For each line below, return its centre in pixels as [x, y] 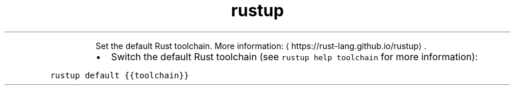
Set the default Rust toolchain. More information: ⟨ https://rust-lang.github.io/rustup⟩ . [261, 46]
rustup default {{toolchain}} [120, 75]
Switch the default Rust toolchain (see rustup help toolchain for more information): [294, 56]
